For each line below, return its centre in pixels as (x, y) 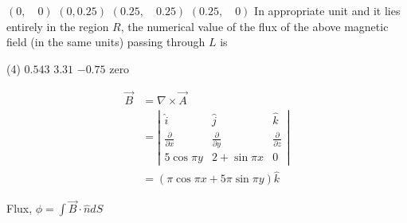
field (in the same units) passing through (106, 42)
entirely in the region (58, 26)
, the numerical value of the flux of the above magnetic (254, 26)
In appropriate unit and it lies (327, 10)
